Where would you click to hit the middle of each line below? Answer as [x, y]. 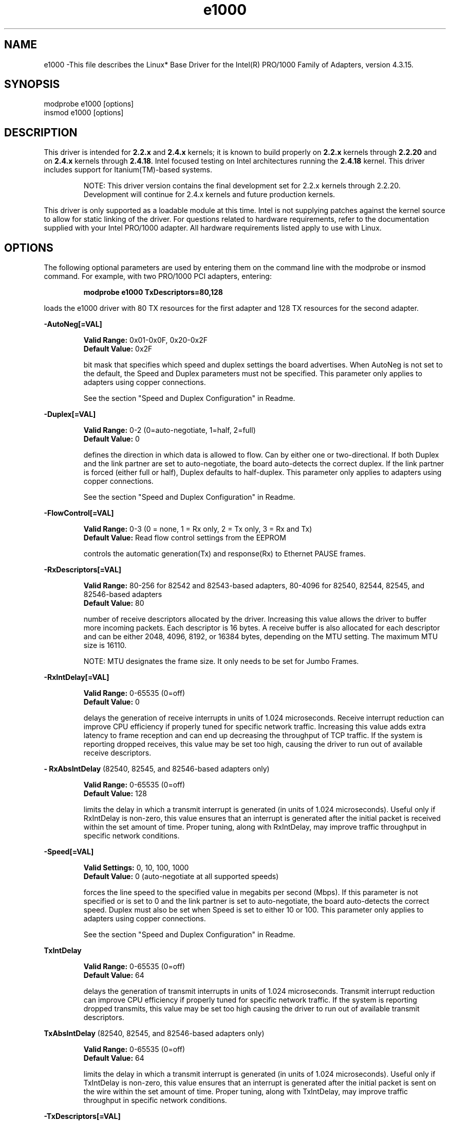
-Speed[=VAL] [69, 852]
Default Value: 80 [114, 603]
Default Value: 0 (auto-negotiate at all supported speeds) [181, 877]
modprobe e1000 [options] [89, 104]
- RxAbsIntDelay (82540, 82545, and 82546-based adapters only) [157, 769]
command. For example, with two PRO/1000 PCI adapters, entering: [158, 276]
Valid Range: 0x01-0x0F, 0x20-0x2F [146, 340]
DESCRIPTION [41, 132]
